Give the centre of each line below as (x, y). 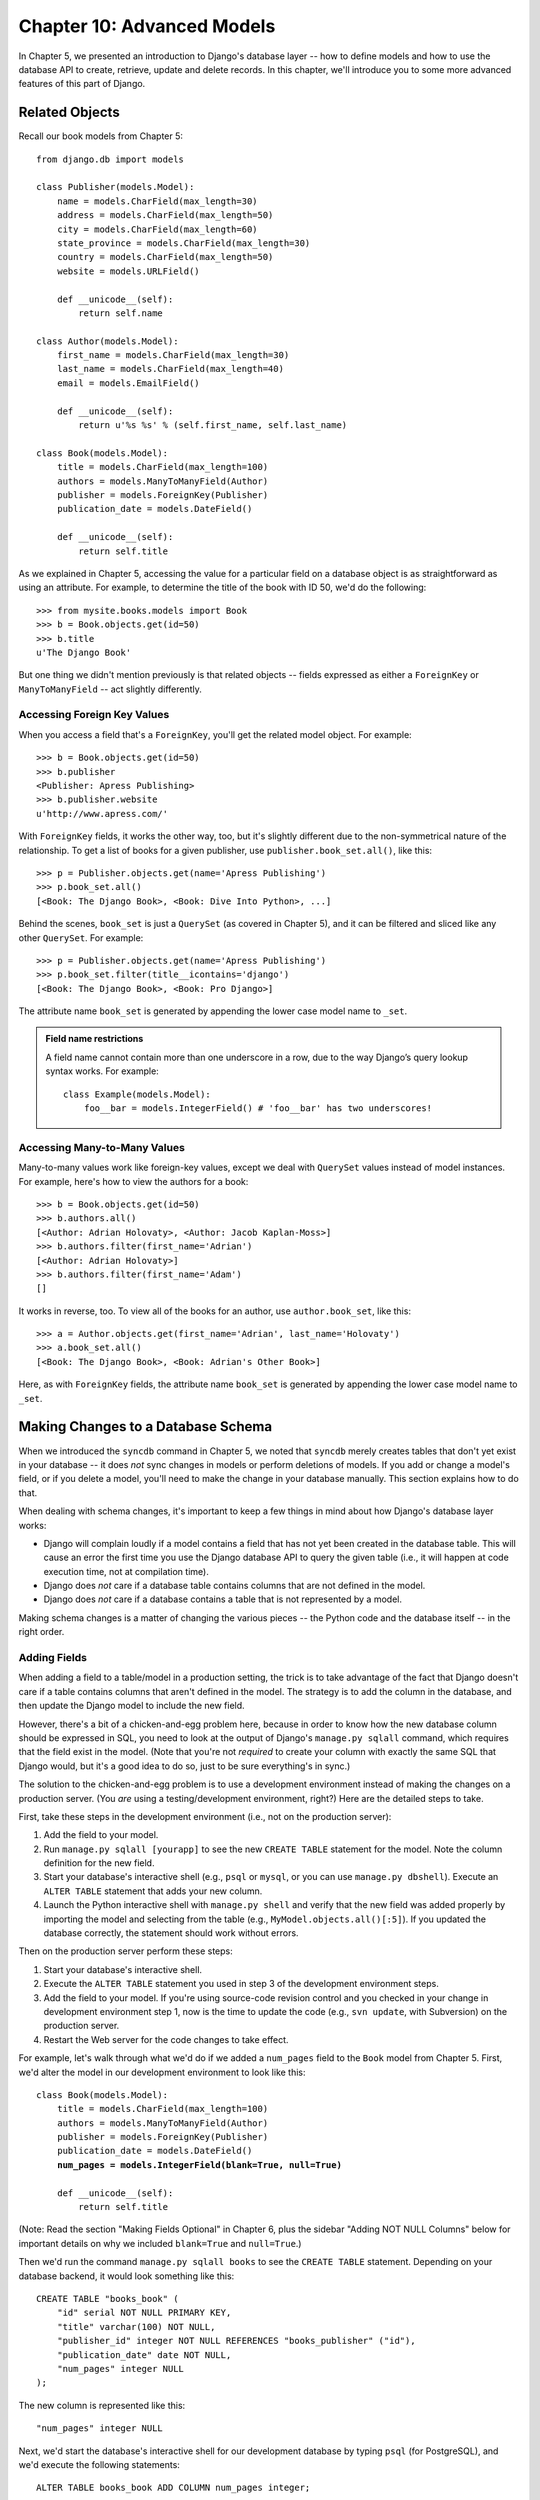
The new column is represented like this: (102, 2405)
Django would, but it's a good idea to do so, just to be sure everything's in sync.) (184, 1766)
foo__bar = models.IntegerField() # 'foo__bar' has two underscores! (258, 1108)
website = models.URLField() (128, 271)
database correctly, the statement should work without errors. (171, 1933)
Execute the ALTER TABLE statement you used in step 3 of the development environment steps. (241, 1984)
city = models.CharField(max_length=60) (157, 229)
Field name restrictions (94, 1039)
